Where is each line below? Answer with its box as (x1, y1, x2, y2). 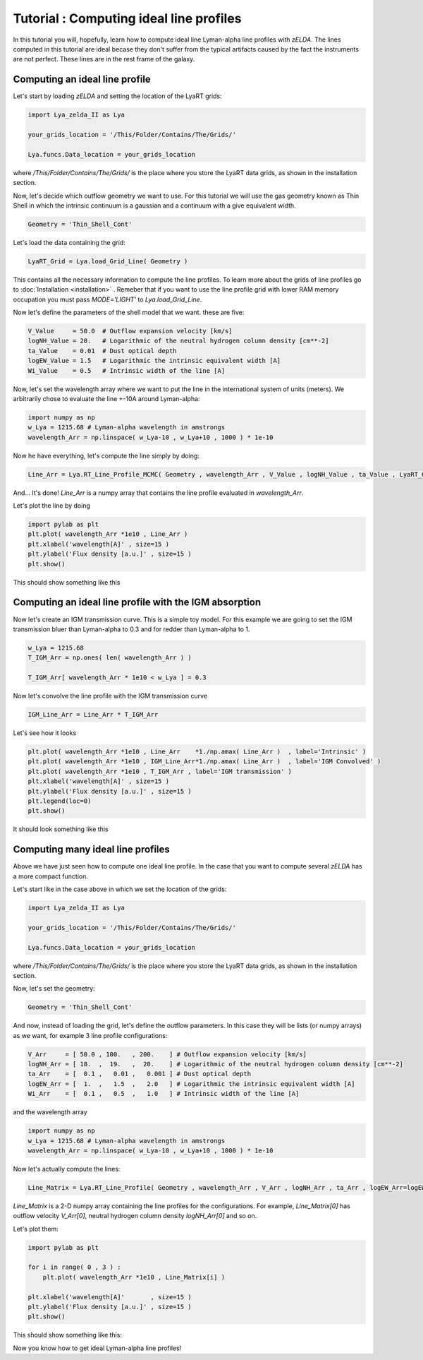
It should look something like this (13, 825, 109, 833)
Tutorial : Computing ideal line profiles (13, 11, 242, 26)
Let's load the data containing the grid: (13, 238, 126, 246)
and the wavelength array (13, 1108, 87, 1116)
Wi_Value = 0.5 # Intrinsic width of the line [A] (27, 366, 226, 374)
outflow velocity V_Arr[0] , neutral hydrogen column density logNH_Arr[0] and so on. (13, 1212, 257, 1220)
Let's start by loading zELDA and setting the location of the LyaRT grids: (13, 92, 222, 100)
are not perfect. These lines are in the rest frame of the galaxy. (13, 55, 195, 64)
